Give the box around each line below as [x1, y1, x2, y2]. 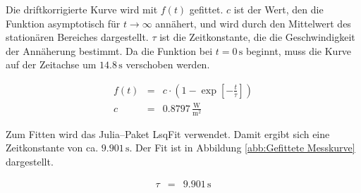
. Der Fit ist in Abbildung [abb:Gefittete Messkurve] [129, 140, 355, 155]
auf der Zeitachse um [6, 57, 97, 72]
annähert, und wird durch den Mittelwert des [155, 15, 351, 30]
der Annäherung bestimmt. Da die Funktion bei [6, 43, 213, 58]
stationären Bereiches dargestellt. [6, 30, 149, 44]
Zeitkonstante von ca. [6, 140, 99, 155]
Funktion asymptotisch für [6, 15, 121, 30]
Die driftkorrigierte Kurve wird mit [6, 2, 158, 16]
